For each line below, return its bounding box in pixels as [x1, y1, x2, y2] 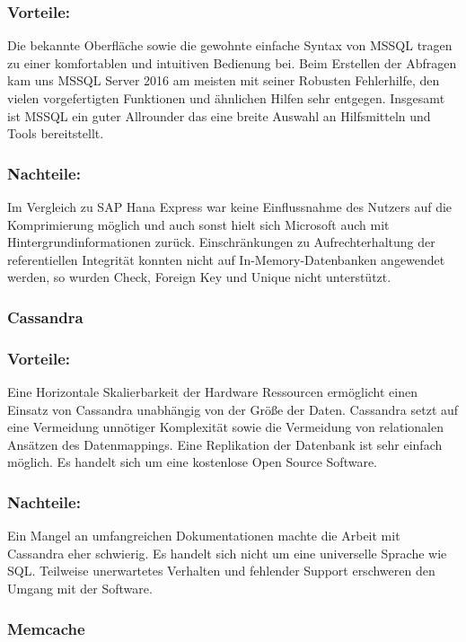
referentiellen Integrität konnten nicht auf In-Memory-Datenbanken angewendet [7, 250, 445, 268]
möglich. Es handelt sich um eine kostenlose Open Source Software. [7, 453, 378, 471]
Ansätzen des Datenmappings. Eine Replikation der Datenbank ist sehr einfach [7, 435, 443, 453]
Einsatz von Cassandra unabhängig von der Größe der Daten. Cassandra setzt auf [7, 400, 459, 418]
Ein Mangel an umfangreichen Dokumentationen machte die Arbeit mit [7, 526, 400, 545]
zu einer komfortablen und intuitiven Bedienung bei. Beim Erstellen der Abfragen [7, 53, 457, 72]
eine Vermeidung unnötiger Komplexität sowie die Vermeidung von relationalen [7, 418, 444, 436]
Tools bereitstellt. [7, 124, 104, 143]
